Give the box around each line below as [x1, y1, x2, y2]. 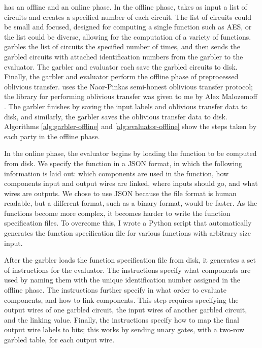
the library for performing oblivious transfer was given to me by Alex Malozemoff [4, 91, 257, 102]
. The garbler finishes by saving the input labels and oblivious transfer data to [4, 101, 248, 111]
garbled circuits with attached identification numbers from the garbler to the [4, 51, 243, 61]
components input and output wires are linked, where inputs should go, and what [4, 178, 258, 188]
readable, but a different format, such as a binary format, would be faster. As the [4, 198, 257, 208]
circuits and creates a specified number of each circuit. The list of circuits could [4, 11, 252, 22]
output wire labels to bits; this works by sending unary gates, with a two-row [4, 324, 245, 335]
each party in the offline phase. [4, 131, 100, 141]
